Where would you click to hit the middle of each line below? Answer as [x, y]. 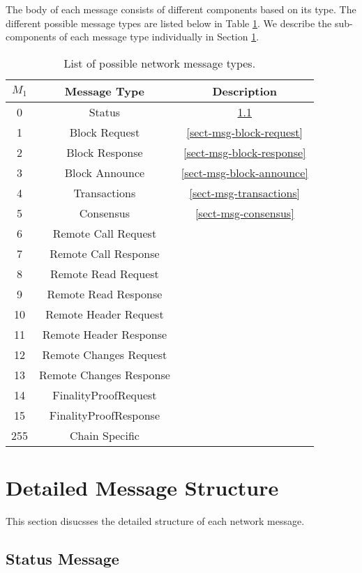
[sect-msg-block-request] [245, 132]
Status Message [62, 558]
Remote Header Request [105, 314]
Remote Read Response [105, 293]
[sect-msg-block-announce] [244, 172]
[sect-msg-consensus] [244, 213]
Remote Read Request [104, 273]
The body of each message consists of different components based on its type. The [181, 9]
